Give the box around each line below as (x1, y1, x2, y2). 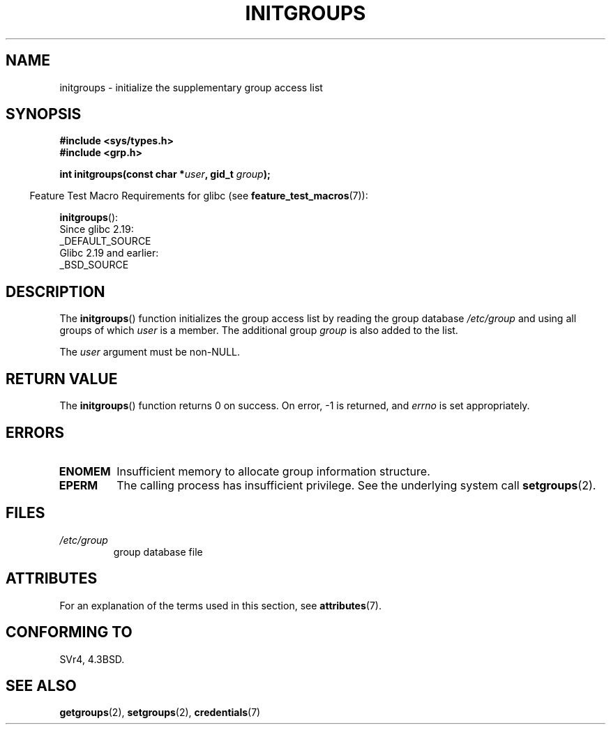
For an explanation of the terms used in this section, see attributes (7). (59, 599, 382, 611)
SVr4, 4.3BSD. (59, 653, 125, 665)
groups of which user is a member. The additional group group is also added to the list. (59, 324, 458, 337)
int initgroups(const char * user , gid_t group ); (59, 168, 271, 181)
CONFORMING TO (6, 623, 133, 641)
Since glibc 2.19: (59, 223, 134, 236)
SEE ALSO (6, 676, 77, 694)
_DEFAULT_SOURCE (59, 235, 151, 248)
